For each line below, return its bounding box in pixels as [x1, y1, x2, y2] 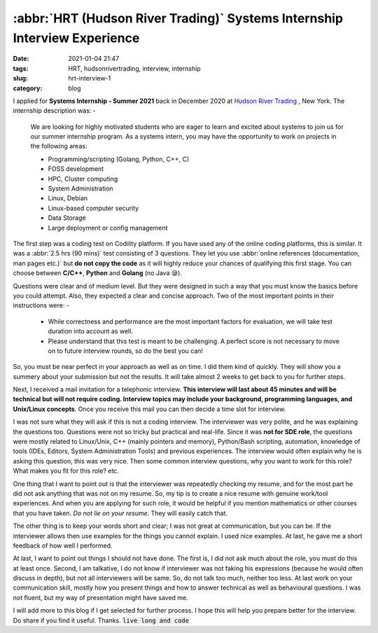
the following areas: [30, 142, 87, 151]
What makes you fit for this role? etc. [13, 466, 119, 475]
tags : [13, 64, 29, 73]
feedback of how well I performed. [13, 541, 113, 550]
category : [13, 84, 43, 92]
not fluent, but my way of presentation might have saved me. [13, 593, 188, 601]
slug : [13, 74, 28, 83]
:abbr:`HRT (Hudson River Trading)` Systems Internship [13, 11, 343, 26]
